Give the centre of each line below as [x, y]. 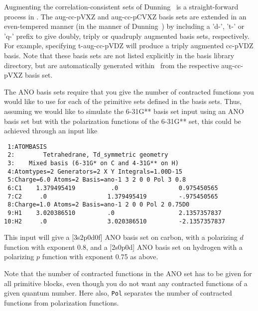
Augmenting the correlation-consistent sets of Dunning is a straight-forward [121, 6]
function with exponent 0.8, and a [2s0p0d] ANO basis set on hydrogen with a [123, 247]
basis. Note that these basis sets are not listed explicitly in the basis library [119, 55]
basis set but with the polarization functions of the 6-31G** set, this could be [123, 121]
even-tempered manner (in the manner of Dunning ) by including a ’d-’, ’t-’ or [124, 26]
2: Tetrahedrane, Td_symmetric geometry [88, 155]
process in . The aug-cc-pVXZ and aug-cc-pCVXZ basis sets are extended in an [125, 16]
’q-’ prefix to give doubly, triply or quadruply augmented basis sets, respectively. [127, 36]
